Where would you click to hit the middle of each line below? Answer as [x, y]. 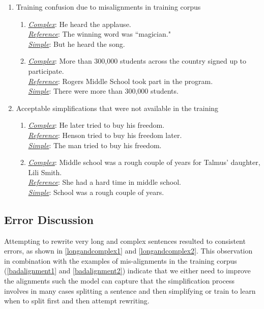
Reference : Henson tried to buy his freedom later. [105, 135]
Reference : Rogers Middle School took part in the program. [121, 81]
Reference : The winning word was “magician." [99, 34]
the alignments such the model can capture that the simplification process [120, 281]
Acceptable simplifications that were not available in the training [117, 108]
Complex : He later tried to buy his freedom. [96, 125]
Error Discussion [49, 219]
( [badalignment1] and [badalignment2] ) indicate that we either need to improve [127, 271]
